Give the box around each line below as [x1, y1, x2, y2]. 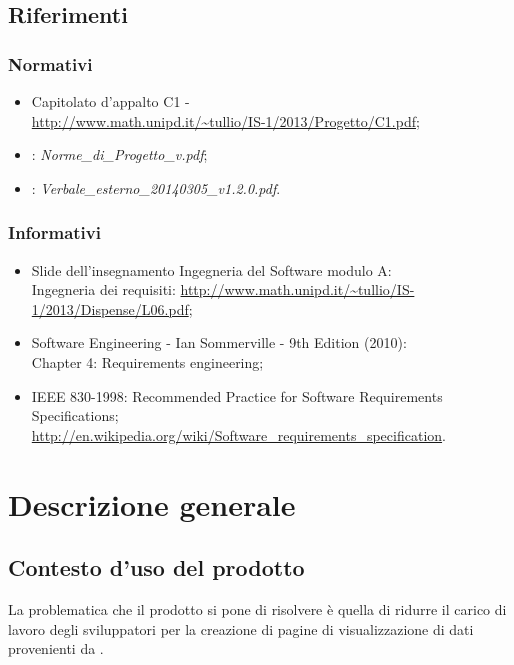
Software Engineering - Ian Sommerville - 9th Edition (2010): [31, 332, 407, 353]
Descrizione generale [8, 483, 296, 524]
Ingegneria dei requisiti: [31, 279, 176, 300]
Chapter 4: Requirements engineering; [31, 351, 264, 372]
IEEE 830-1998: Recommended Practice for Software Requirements [31, 385, 443, 406]
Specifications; [31, 405, 119, 426]
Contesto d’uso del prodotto [8, 552, 305, 583]
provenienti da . [8, 638, 104, 659]
